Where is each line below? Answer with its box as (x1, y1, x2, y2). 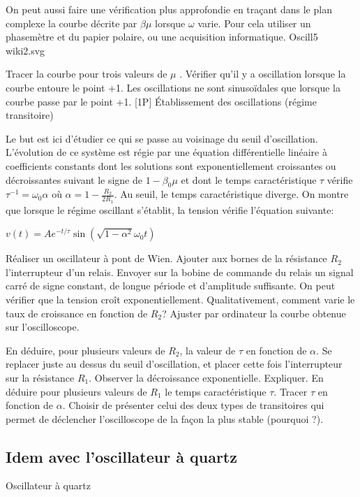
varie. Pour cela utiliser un (197, 15, 311, 30)
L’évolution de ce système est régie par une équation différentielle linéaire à (6, 145, 327, 159)
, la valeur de (179, 343, 236, 357)
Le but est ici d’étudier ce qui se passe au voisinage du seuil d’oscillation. (6, 131, 318, 145)
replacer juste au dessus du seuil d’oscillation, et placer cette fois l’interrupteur (6, 356, 343, 371)
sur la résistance (6, 370, 75, 384)
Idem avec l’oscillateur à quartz (6, 445, 237, 467)
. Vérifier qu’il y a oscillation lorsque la (179, 66, 346, 81)
